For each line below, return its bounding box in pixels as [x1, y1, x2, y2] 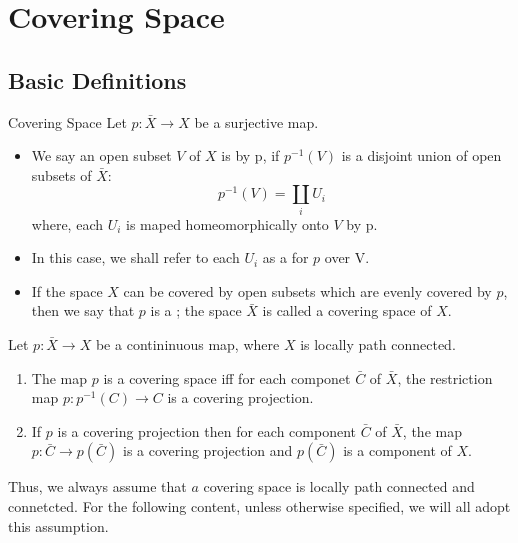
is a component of [343, 440, 452, 461]
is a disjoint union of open [341, 145, 502, 166]
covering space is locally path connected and [203, 476, 475, 497]
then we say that [31, 300, 135, 321]
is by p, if [221, 145, 280, 166]
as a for [262, 247, 309, 268]
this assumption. [8, 515, 109, 536]
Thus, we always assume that [8, 476, 187, 497]
